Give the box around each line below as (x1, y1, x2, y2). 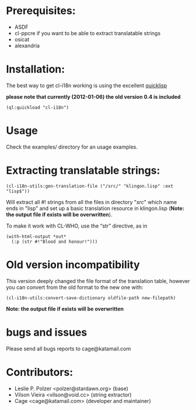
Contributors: (6, 366, 73, 378)
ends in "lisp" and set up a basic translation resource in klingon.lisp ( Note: (6, 205, 185, 212)
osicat (14, 36, 30, 43)
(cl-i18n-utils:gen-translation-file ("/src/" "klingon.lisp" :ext (6, 183, 174, 189)
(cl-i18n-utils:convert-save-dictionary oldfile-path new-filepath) (6, 295, 176, 301)
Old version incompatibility (6, 258, 140, 271)
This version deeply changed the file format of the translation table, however (6, 277, 190, 284)
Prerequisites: (6, 4, 76, 18)
